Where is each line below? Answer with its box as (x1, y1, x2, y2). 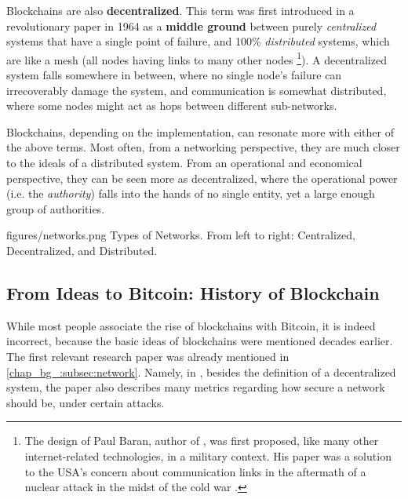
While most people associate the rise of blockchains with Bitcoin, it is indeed (6, 317, 376, 333)
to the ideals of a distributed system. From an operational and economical (6, 155, 362, 170)
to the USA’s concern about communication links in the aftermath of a (24, 463, 366, 479)
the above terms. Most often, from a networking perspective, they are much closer (6, 139, 400, 155)
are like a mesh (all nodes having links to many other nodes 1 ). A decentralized (6, 49, 387, 67)
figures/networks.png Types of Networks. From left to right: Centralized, (6, 227, 355, 243)
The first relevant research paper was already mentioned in (6, 348, 290, 364)
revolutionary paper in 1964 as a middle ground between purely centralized (6, 17, 377, 34)
